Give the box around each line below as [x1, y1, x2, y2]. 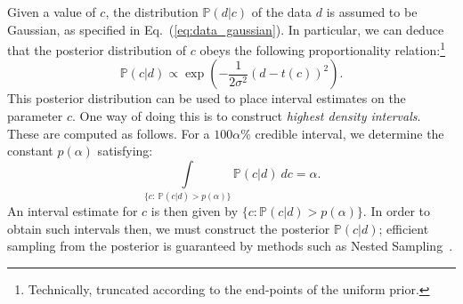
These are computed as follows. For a [7, 124, 210, 142]
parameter [7, 107, 63, 125]
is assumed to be [326, 3, 418, 20]
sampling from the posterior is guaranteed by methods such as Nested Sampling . [7, 236, 453, 255]
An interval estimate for [7, 202, 138, 220]
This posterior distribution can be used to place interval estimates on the [7, 89, 406, 108]
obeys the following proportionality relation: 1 [199, 38, 445, 59]
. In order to [362, 202, 430, 220]
